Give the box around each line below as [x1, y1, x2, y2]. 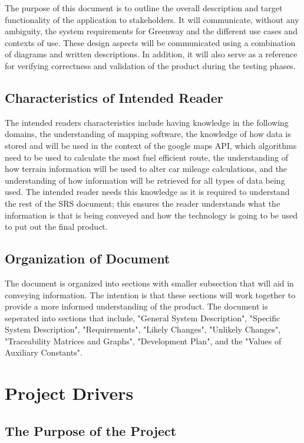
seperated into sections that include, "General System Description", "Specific [5, 311, 280, 324]
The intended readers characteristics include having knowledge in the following [5, 116, 289, 128]
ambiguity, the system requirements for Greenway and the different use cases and [5, 25, 298, 37]
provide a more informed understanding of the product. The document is [5, 300, 268, 312]
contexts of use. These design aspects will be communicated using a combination [5, 36, 296, 48]
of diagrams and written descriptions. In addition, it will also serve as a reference [5, 48, 298, 60]
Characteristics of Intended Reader [5, 88, 223, 106]
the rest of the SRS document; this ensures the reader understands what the [5, 197, 280, 209]
